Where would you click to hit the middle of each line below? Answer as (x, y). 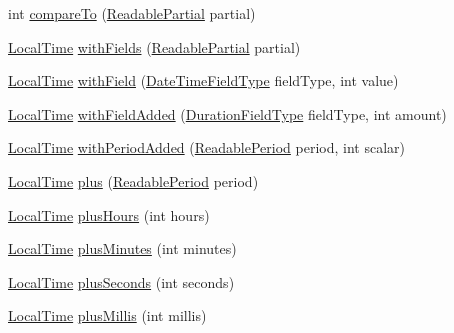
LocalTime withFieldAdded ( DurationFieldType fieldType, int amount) (227, 113)
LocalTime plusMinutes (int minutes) (122, 248)
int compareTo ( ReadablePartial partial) (132, 13)
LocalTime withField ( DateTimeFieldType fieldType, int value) (203, 80)
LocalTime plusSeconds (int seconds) (121, 281)
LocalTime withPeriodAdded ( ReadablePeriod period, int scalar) (206, 147)
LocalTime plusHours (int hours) (109, 214)
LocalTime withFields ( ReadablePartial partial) (154, 46)
